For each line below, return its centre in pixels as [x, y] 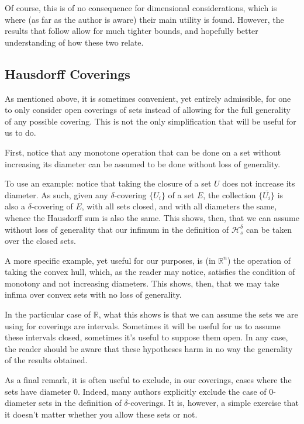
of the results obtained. [46, 360]
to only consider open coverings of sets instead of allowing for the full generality [148, 110]
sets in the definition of [80, 403]
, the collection [229, 194]
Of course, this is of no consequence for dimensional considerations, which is [141, 8]
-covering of [52, 206]
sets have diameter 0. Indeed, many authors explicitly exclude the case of [136, 391]
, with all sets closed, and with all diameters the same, [179, 206]
